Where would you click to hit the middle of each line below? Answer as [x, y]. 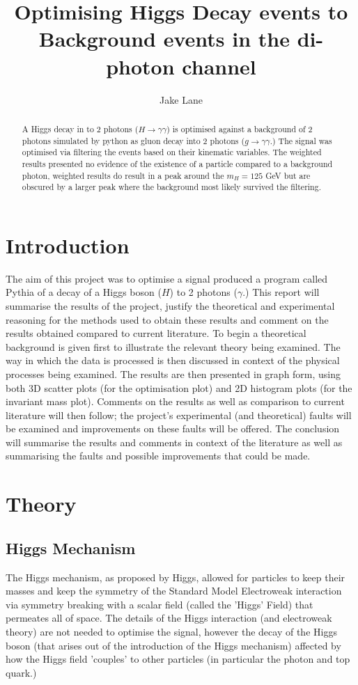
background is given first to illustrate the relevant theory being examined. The [173, 346]
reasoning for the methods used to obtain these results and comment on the [167, 319]
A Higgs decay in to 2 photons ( [80, 128]
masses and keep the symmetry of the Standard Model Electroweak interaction [174, 591]
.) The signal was [301, 140]
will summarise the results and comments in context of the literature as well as [174, 442]
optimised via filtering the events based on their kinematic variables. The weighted [172, 152]
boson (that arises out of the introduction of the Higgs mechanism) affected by [173, 645]
